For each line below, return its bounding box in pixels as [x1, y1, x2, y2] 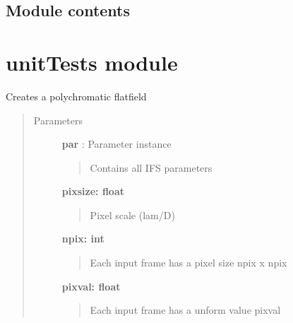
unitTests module [6, 47, 178, 76]
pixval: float [61, 278, 121, 293]
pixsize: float [61, 184, 124, 199]
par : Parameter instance [61, 136, 172, 151]
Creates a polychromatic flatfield [6, 88, 147, 103]
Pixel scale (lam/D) [90, 207, 175, 222]
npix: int [61, 231, 104, 246]
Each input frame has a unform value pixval [90, 303, 281, 317]
